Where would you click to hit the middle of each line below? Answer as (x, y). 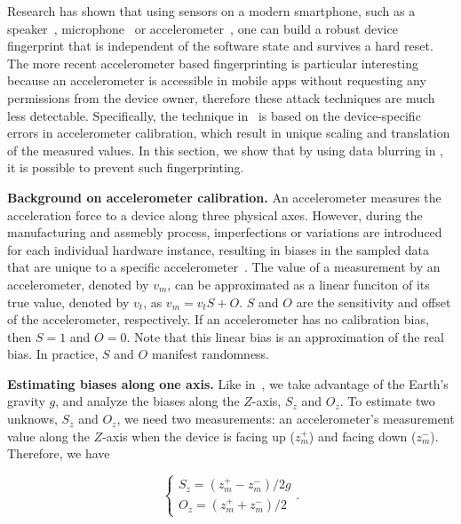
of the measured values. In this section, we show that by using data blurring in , (225, 150)
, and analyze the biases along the (147, 401)
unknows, (32, 419)
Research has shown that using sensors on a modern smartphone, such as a (211, 11)
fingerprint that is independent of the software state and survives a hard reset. (220, 46)
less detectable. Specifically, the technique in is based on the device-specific (214, 115)
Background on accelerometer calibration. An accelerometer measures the (224, 197)
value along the (48, 436)
